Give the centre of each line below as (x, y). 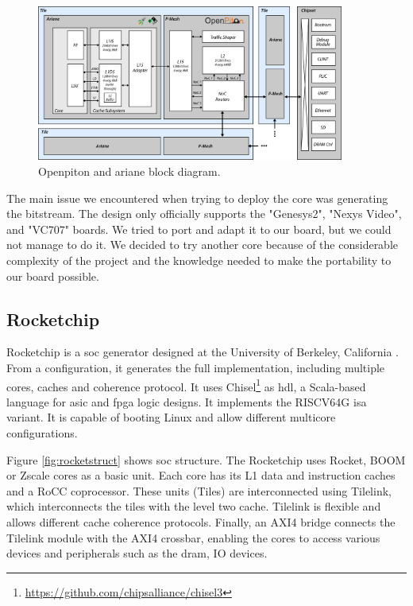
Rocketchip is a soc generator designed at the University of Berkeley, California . (203, 352)
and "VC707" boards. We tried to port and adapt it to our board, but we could (199, 229)
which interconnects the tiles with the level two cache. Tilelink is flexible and (194, 506)
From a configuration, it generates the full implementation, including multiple (196, 367)
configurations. (42, 432)
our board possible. (53, 276)
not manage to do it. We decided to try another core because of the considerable (203, 245)
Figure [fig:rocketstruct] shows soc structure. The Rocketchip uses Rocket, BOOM (206, 459)
